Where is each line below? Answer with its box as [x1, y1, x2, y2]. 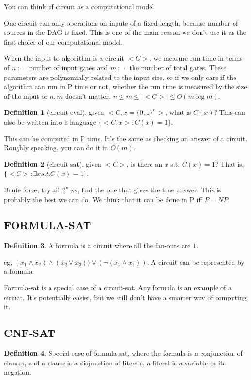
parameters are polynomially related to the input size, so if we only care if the [4, 72, 236, 82]
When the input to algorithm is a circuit [4, 53, 124, 63]
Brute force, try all [4, 184, 60, 194]
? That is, [215, 158, 244, 169]
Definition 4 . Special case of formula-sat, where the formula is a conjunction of [4, 348, 243, 358]
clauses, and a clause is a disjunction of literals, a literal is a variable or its [4, 357, 226, 367]
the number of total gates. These [129, 62, 227, 72]
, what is [165, 107, 191, 117]
